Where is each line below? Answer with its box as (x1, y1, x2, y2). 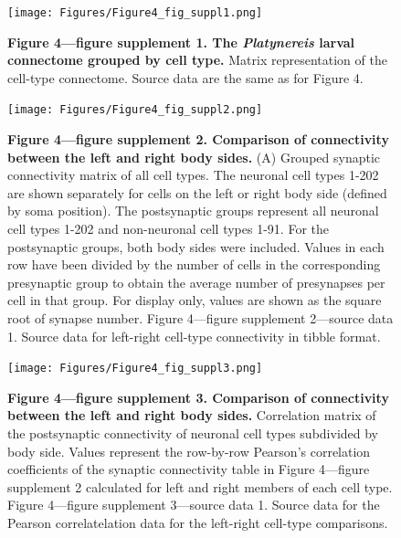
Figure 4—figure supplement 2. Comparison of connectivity (7, 130, 389, 149)
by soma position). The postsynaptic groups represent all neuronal (7, 201, 379, 220)
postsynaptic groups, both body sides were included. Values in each (7, 237, 385, 256)
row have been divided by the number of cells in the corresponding (7, 255, 381, 274)
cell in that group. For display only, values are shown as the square (7, 290, 382, 310)
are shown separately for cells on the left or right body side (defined (7, 183, 387, 202)
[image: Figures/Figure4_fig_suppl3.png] (7, 362, 263, 375)
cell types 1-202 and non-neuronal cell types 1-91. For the (7, 219, 329, 238)
